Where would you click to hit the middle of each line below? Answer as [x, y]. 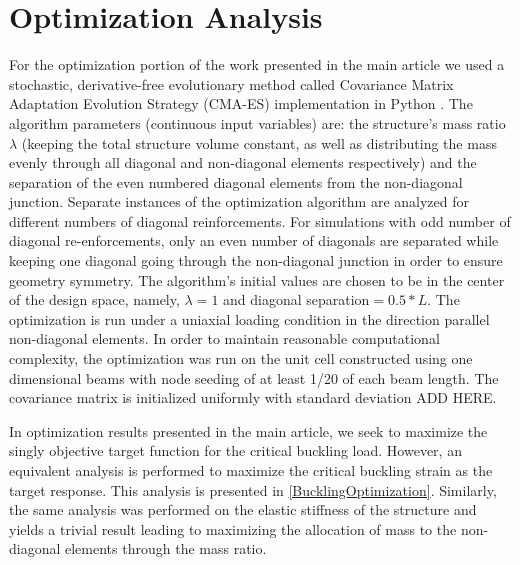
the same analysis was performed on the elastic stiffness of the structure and [243, 509]
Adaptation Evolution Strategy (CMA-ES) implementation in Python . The [241, 103]
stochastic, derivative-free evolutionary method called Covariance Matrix [231, 83]
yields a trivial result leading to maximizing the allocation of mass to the [233, 528]
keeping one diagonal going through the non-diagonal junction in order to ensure [256, 260]
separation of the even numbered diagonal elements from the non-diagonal [236, 181]
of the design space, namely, [94, 299]
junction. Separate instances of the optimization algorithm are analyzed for [239, 201]
